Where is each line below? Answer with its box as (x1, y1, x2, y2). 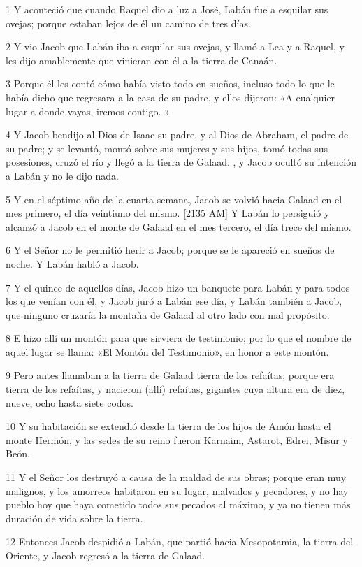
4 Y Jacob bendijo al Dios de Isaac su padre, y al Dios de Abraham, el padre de (6, 127, 349, 142)
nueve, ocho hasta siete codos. (6, 395, 133, 410)
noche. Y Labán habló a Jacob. (6, 256, 139, 271)
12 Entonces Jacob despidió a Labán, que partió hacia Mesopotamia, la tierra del (6, 534, 354, 549)
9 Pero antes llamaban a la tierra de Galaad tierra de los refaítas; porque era (6, 368, 335, 382)
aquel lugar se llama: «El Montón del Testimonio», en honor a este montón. (6, 344, 329, 359)
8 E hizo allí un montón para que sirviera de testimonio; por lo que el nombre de (6, 331, 352, 345)
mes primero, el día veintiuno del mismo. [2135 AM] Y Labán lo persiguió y (6, 206, 330, 220)
